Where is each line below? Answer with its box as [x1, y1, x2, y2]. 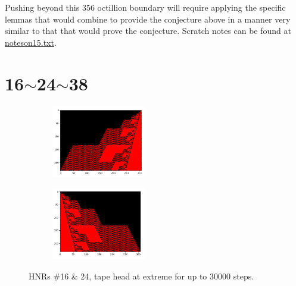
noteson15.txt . [5, 36, 57, 48]
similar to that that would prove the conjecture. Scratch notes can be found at [5, 24, 291, 37]
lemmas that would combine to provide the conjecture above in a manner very [5, 12, 291, 25]
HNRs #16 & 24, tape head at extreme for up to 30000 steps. [29, 270, 254, 282]
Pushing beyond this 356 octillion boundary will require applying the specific [5, 1, 286, 13]
